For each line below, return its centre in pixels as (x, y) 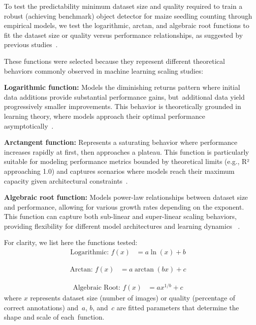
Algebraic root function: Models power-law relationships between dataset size (126, 197)
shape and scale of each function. (54, 317)
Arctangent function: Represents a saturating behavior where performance (121, 142)
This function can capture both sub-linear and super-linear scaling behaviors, (120, 216)
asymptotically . (29, 125)
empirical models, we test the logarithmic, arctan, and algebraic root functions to (127, 25)
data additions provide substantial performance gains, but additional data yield (124, 96)
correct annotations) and (41, 307)
